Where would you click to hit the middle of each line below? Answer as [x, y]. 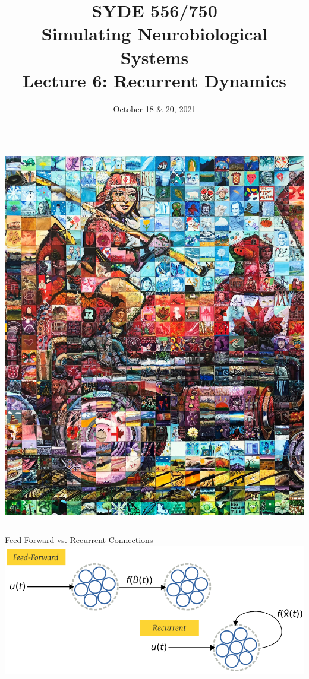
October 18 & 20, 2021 [154, 108]
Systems [154, 57]
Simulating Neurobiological [154, 34]
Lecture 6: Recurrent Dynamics [154, 80]
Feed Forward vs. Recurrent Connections [79, 540]
